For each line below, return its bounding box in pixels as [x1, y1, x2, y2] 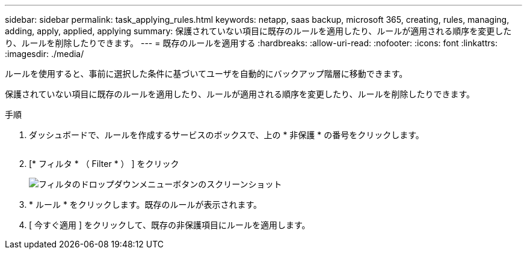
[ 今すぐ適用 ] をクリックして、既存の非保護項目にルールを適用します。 [29, 220, 310, 230]
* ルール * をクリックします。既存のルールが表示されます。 [29, 199, 262, 210]
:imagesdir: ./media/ [5, 49, 84, 59]
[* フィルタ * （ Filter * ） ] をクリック [29, 159, 179, 169]
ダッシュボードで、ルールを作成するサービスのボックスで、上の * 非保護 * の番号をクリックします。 [29, 130, 424, 140]
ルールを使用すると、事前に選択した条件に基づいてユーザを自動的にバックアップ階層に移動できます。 [5, 68, 408, 79]
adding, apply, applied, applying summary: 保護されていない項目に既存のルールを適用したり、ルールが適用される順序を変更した [5, 26, 512, 36]
